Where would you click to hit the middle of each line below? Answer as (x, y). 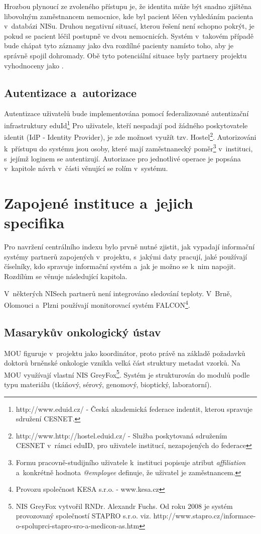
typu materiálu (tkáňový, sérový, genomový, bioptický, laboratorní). (108, 384)
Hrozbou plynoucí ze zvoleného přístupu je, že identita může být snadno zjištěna (128, 6)
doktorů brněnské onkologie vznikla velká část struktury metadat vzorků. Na (122, 363)
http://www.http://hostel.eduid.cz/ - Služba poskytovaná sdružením (121, 435)
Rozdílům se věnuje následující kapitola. (66, 276)
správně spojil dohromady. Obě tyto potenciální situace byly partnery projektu (125, 55)
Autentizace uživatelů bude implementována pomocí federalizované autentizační (126, 113)
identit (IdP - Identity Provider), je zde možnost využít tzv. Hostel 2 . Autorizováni (130, 136)
